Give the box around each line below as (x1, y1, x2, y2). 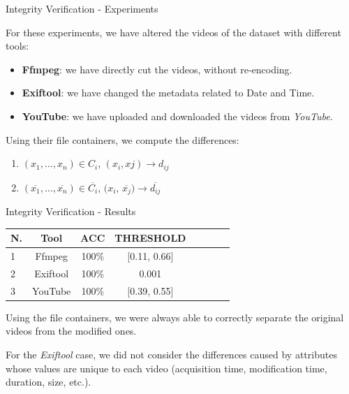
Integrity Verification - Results (6, 204, 136, 219)
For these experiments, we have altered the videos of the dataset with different (6, 24, 341, 39)
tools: (6, 38, 29, 53)
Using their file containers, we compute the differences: (6, 132, 239, 147)
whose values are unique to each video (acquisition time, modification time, (6, 360, 327, 375)
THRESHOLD (114, 231, 186, 245)
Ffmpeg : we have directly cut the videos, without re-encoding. (22, 61, 292, 76)
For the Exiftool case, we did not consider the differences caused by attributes (6, 346, 337, 361)
